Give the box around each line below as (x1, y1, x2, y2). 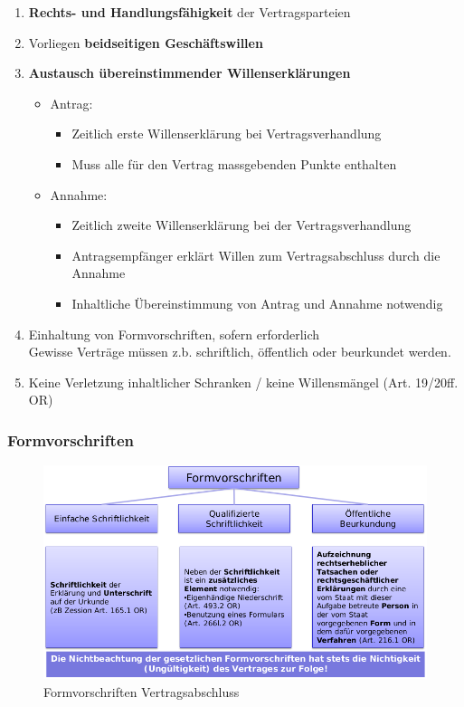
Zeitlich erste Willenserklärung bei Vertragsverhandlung (71, 124, 382, 143)
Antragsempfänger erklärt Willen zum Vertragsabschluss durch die (71, 245, 440, 264)
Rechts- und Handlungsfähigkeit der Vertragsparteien (28, 3, 351, 21)
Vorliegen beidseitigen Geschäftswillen (28, 33, 263, 52)
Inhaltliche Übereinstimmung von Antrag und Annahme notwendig (71, 293, 443, 312)
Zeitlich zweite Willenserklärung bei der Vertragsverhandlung (71, 215, 412, 234)
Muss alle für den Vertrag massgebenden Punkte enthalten (71, 154, 397, 173)
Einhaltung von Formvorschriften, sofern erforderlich (28, 324, 320, 343)
